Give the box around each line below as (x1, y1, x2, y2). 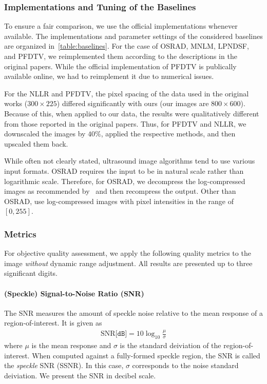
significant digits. (4, 268, 58, 278)
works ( (4, 98, 28, 109)
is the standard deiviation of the (120, 340, 221, 351)
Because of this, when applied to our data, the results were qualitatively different (4, 108, 259, 118)
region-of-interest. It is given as (4, 317, 102, 328)
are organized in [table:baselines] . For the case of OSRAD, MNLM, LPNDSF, (4, 41, 249, 51)
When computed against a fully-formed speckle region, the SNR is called (32, 350, 260, 360)
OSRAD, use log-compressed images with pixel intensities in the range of (4, 195, 234, 206)
